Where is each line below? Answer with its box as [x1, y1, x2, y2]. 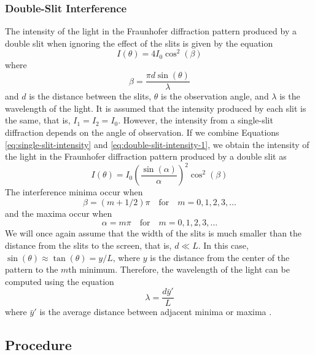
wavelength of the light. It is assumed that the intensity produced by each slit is [5, 101, 306, 114]
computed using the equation [5, 275, 114, 287]
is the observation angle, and [161, 90, 269, 103]
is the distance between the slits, [29, 90, 152, 103]
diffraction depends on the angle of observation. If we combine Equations [5, 125, 279, 138]
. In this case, [198, 238, 249, 251]
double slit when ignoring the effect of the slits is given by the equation [5, 36, 273, 49]
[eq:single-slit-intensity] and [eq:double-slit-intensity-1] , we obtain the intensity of [5, 138, 309, 150]
